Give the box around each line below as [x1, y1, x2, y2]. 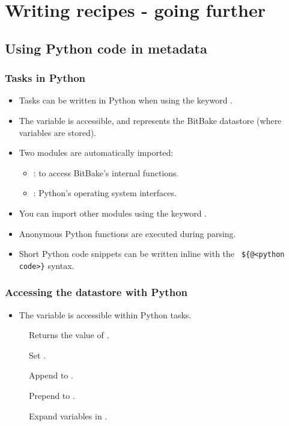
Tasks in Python [5, 70, 86, 85]
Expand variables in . [29, 409, 108, 422]
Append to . [29, 369, 73, 381]
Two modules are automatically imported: [19, 146, 174, 159]
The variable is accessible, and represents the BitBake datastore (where [19, 114, 282, 126]
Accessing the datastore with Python [5, 285, 187, 300]
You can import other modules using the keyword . [19, 206, 207, 219]
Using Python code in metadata [5, 39, 207, 57]
